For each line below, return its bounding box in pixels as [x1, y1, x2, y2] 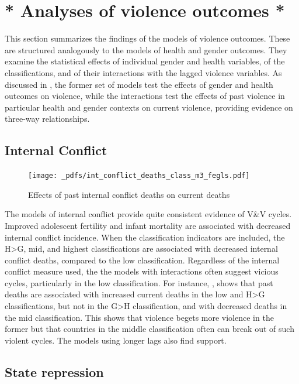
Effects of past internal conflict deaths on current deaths [28, 188, 230, 200]
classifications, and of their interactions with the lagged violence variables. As [5, 66, 282, 78]
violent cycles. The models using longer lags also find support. [5, 334, 227, 346]
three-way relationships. [5, 112, 90, 125]
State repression [5, 362, 104, 380]
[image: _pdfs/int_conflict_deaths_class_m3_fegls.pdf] [28, 172, 250, 180]
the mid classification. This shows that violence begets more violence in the [5, 311, 274, 323]
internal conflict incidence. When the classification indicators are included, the [5, 231, 285, 243]
